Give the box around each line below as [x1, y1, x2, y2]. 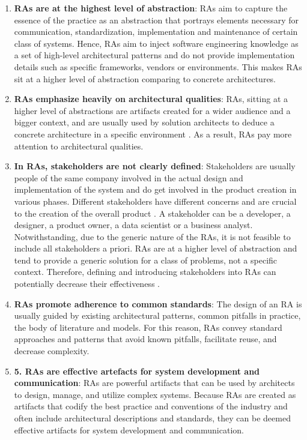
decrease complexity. [14, 345, 90, 357]
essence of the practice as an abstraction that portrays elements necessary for [14, 13, 299, 26]
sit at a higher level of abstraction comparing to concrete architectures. [14, 72, 276, 85]
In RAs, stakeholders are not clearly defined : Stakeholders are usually [14, 160, 296, 172]
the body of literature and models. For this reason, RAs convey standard [14, 321, 282, 333]
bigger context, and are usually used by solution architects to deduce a [14, 116, 275, 128]
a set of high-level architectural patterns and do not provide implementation [14, 49, 295, 61]
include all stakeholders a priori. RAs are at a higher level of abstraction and [14, 242, 297, 255]
